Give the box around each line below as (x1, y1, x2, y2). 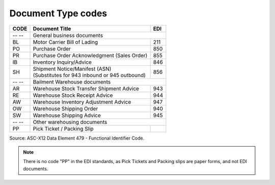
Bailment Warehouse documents (33, 78, 111, 85)
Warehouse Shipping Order (33, 105, 98, 112)
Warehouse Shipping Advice (33, 112, 101, 119)
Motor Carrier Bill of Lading (33, 38, 98, 45)
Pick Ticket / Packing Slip (33, 125, 94, 132)
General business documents (33, 32, 103, 39)
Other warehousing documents (33, 118, 107, 125)
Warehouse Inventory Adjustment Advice (33, 98, 131, 105)
